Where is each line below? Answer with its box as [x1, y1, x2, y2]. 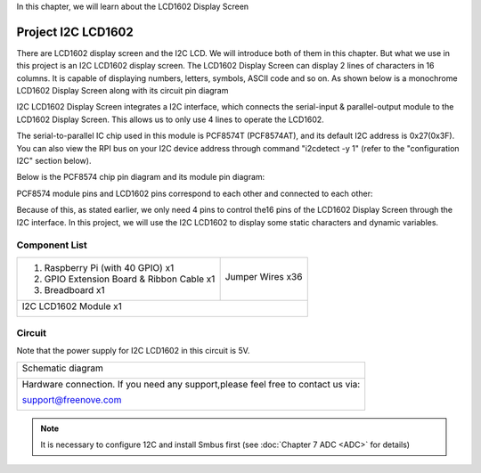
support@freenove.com [21, 393, 122, 405]
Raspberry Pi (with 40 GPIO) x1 [44, 261, 175, 273]
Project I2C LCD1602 [16, 24, 134, 39]
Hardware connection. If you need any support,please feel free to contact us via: [21, 378, 361, 390]
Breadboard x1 [44, 283, 106, 296]
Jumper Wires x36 [224, 270, 303, 282]
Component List [16, 239, 88, 251]
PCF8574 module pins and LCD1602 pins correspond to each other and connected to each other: [16, 188, 373, 199]
